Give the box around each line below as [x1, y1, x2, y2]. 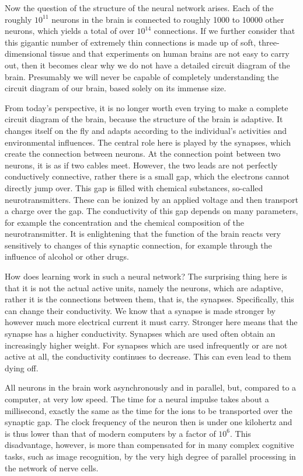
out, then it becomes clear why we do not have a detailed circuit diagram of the [5, 58, 290, 71]
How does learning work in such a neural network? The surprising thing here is [5, 270, 287, 282]
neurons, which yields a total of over [5, 25, 134, 37]
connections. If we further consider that [154, 25, 295, 37]
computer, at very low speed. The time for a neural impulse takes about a [5, 393, 269, 405]
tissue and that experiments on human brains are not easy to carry [50, 47, 290, 60]
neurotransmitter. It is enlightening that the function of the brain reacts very [5, 227, 281, 240]
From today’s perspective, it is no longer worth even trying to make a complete [5, 101, 288, 113]
